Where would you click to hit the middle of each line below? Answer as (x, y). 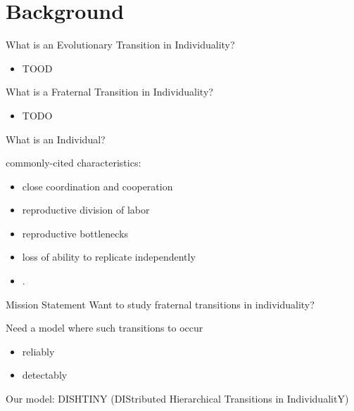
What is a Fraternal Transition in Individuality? (109, 92)
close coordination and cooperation (97, 186)
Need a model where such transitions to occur (105, 328)
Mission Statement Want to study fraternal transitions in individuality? (160, 304)
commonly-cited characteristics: (74, 163)
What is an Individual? (56, 139)
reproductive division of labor (86, 210)
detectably (45, 375)
